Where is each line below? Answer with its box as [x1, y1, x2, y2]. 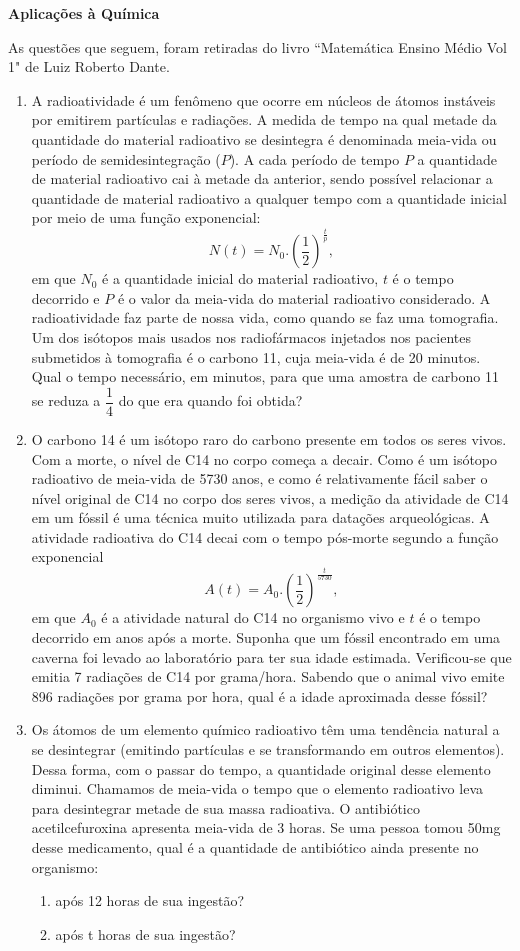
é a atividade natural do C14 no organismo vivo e [101, 607, 405, 628]
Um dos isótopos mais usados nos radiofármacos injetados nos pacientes [31, 327, 471, 348]
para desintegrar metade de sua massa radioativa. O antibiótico [31, 797, 420, 818]
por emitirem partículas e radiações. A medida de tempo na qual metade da [31, 109, 497, 130]
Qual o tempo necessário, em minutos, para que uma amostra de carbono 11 [31, 366, 499, 387]
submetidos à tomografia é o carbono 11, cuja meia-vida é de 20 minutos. [31, 346, 481, 367]
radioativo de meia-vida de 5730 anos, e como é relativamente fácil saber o [31, 468, 488, 489]
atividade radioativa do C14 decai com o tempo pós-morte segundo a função [31, 526, 499, 547]
